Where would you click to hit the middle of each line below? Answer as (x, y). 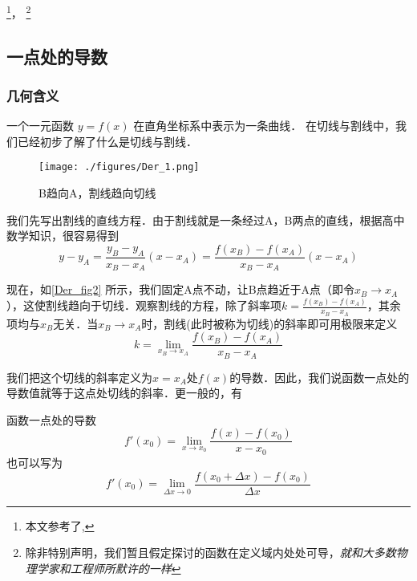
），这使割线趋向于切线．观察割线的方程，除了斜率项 (144, 305)
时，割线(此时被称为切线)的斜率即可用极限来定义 (269, 323)
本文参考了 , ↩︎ (60, 525)
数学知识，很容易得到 (63, 236)
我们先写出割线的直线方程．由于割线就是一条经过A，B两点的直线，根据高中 (206, 219)
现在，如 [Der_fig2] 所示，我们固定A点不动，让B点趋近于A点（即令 (181, 289)
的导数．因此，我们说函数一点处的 (320, 377)
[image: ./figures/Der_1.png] (119, 167)
